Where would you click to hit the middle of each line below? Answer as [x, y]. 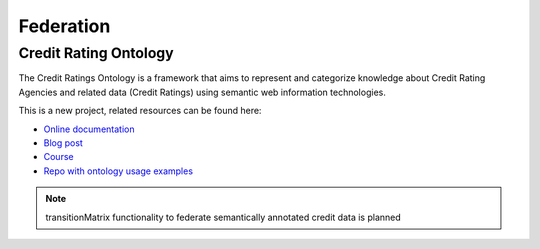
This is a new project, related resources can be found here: [140, 111]
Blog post [63, 142]
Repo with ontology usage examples [118, 171]
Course [58, 157]
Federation [64, 26]
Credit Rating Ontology [96, 53]
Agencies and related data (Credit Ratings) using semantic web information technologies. [202, 92]
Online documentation [89, 129]
